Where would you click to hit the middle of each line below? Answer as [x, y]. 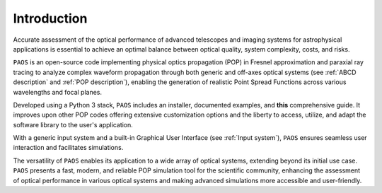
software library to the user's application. [73, 124]
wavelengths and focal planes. [58, 92]
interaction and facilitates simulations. [68, 148]
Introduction [50, 18]
